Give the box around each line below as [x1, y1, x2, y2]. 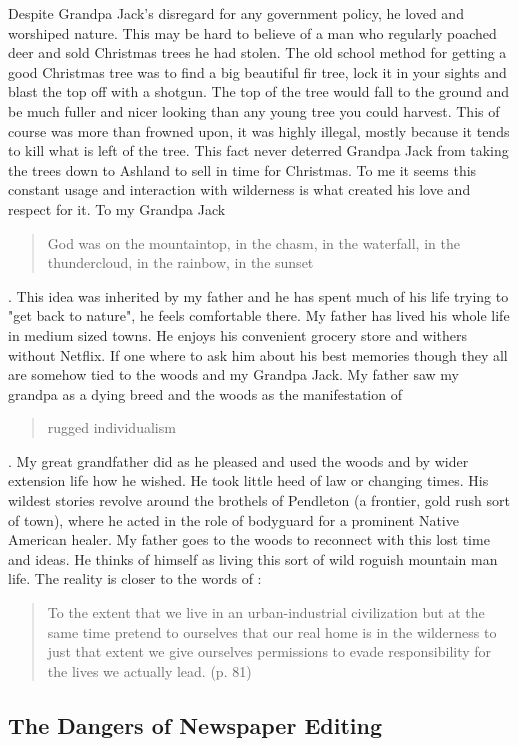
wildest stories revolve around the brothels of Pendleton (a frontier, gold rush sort [8, 490, 510, 511]
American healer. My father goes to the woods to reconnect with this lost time [8, 529, 490, 550]
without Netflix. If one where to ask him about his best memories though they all [8, 344, 508, 365]
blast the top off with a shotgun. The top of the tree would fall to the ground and [8, 81, 510, 102]
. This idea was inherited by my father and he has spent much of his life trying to [8, 285, 509, 306]
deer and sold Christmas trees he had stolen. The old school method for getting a [8, 42, 507, 63]
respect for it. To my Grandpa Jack [8, 198, 226, 219]
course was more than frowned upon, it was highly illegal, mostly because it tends [8, 120, 510, 141]
